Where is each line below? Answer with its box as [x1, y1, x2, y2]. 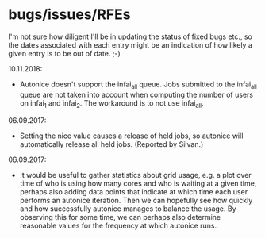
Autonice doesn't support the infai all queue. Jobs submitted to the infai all [19, 79, 258, 90]
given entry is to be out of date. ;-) [8, 48, 121, 58]
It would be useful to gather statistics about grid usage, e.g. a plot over [19, 170, 252, 179]
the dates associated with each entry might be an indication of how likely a [8, 40, 252, 49]
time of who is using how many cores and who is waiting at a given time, [19, 178, 257, 188]
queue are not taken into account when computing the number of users [19, 90, 254, 99]
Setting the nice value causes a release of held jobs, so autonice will [19, 131, 244, 140]
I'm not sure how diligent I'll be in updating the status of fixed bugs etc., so [8, 32, 252, 41]
